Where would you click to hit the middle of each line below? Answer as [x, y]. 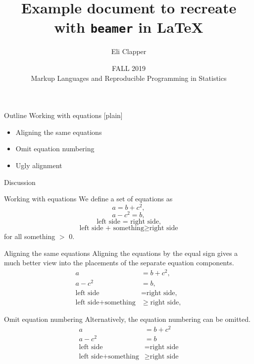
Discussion [20, 182]
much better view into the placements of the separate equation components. [119, 263]
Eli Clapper [129, 51]
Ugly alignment [39, 165]
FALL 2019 [129, 68]
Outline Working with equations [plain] [63, 115]
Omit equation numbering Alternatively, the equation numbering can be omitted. [127, 319]
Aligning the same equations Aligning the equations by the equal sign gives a [121, 253]
